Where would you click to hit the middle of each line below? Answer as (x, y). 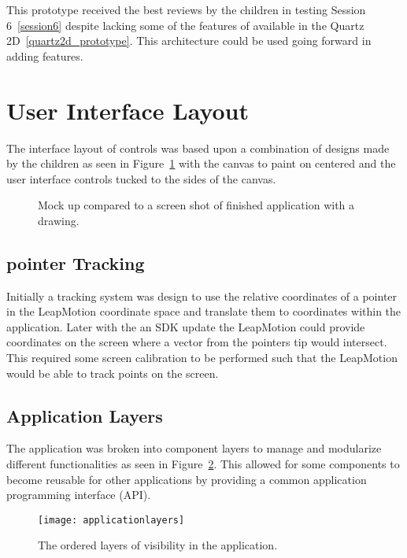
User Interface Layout (128, 110)
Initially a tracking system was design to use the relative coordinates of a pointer (202, 296)
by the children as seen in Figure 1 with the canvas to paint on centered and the (201, 163)
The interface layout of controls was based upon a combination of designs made (198, 148)
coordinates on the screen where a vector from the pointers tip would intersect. (197, 342)
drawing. (59, 220)
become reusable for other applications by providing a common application (187, 479)
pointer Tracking (76, 262)
